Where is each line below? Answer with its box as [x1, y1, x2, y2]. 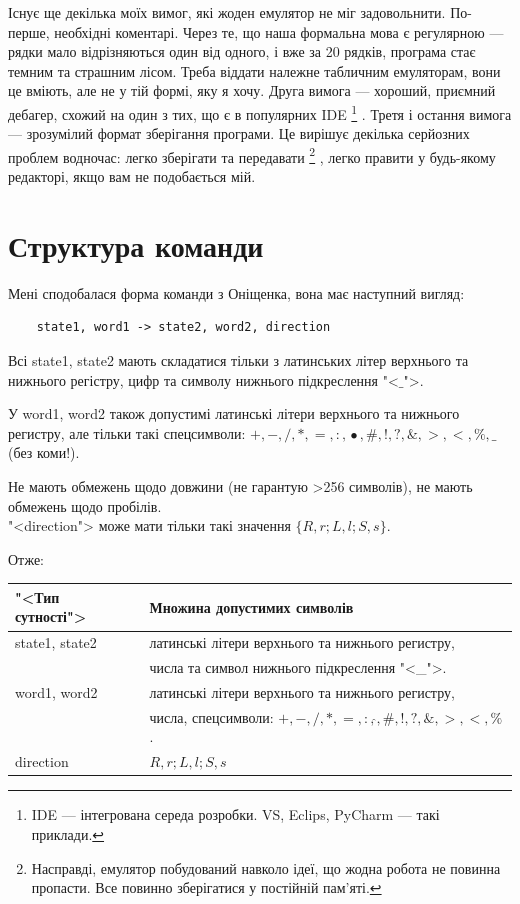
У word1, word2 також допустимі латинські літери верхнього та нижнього [8, 403, 460, 424]
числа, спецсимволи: [149, 706, 274, 727]
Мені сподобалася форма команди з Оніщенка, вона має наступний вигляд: [8, 282, 465, 303]
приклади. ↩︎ [31, 823, 105, 844]
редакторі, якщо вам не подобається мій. [8, 166, 256, 187]
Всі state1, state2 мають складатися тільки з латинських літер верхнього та [8, 349, 469, 370]
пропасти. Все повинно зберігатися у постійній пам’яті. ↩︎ [31, 877, 382, 898]
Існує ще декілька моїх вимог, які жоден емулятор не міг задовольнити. [8, 2, 446, 22]
